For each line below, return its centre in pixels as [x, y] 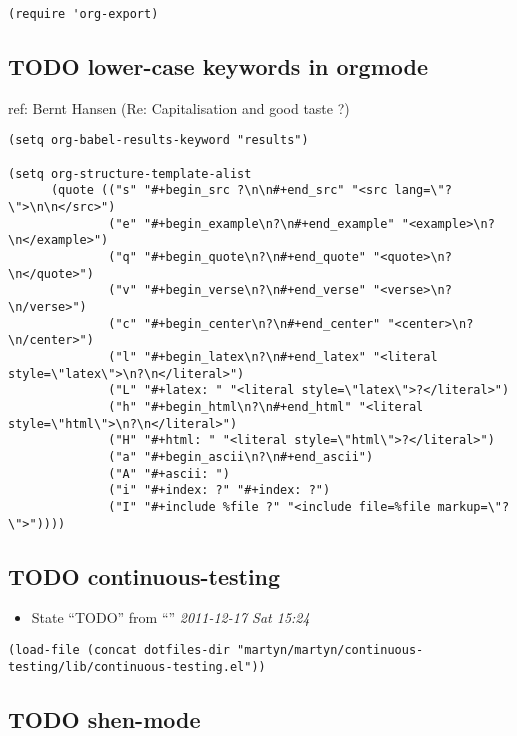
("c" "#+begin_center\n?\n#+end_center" [244, 323]
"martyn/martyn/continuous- [330, 650]
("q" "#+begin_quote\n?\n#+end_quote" [237, 257]
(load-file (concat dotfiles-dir [119, 650]
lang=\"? [423, 190]
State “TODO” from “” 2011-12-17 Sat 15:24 [170, 617]
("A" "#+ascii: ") [169, 473]
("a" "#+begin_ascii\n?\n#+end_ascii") [241, 456]
